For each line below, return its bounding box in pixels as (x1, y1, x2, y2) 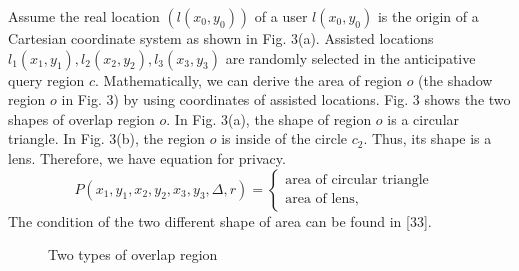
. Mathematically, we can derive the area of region (95, 69, 402, 90)
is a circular (387, 108, 460, 129)
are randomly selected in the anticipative (225, 47, 476, 68)
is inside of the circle (221, 128, 347, 149)
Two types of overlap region (48, 244, 218, 265)
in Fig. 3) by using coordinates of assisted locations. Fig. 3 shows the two (61, 89, 511, 110)
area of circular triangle (285, 173, 429, 188)
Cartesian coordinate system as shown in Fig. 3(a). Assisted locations (8, 28, 434, 48)
